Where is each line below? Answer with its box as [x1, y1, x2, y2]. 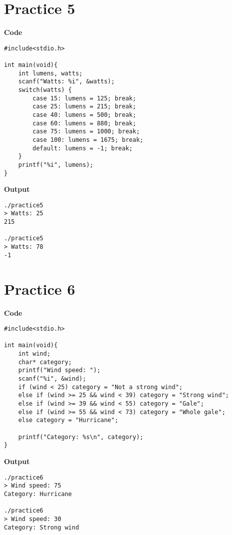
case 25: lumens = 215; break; [32, 103, 136, 110]
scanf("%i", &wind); [18, 375, 86, 383]
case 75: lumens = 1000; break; [32, 128, 140, 135]
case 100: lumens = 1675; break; [32, 136, 144, 143]
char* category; [18, 358, 72, 366]
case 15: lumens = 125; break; [32, 94, 136, 102]
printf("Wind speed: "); [18, 367, 101, 374]
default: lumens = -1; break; [32, 144, 133, 152]
